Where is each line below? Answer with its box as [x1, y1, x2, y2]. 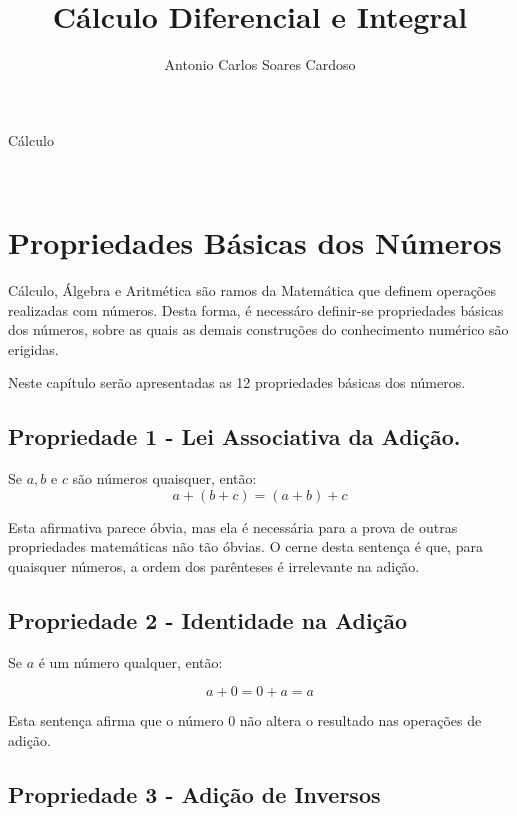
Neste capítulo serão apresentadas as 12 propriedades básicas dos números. [8, 372, 466, 393]
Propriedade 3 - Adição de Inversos [8, 778, 381, 809]
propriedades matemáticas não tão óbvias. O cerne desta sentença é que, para [8, 536, 483, 557]
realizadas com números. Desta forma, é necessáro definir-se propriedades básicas [8, 299, 504, 320]
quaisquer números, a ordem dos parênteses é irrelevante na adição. [8, 555, 420, 576]
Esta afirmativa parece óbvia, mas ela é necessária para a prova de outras [8, 516, 458, 537]
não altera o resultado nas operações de [239, 710, 482, 731]
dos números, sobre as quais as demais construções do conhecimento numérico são [8, 319, 509, 340]
